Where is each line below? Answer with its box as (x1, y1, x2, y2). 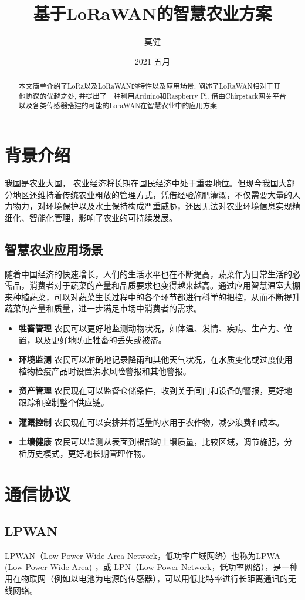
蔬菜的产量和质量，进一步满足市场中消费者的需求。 (5, 302, 202, 314)
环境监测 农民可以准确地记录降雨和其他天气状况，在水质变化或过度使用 (18, 353, 293, 366)
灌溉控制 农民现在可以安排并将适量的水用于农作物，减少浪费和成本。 (18, 415, 284, 428)
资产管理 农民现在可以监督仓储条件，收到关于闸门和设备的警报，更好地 (18, 384, 293, 397)
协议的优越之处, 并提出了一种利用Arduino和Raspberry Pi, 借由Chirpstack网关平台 (25, 90, 286, 100)
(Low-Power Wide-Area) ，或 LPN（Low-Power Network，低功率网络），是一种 (5, 561, 298, 573)
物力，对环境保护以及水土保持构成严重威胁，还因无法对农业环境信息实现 (12, 200, 292, 212)
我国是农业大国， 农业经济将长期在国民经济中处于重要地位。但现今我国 (5, 177, 279, 189)
